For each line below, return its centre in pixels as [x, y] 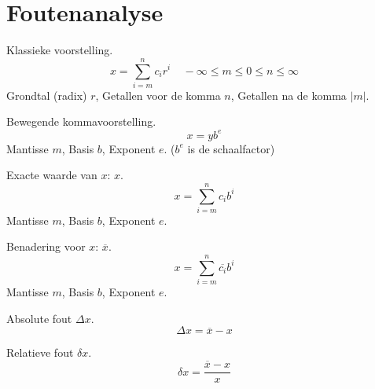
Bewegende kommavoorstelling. [81, 121]
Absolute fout [39, 318]
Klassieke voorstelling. [60, 50]
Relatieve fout [40, 352]
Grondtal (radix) [47, 95]
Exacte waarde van [52, 175]
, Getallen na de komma [289, 95]
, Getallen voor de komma [158, 95]
